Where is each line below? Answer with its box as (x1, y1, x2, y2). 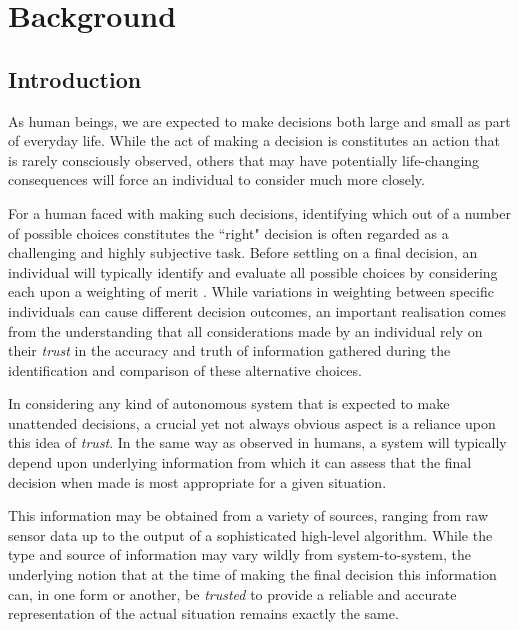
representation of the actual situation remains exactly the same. (8, 603, 399, 624)
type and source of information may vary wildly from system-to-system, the (8, 544, 471, 565)
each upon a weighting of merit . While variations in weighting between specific (8, 281, 494, 302)
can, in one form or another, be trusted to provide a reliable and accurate (8, 583, 457, 604)
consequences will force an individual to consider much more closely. (8, 169, 425, 190)
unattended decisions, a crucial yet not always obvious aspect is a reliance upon (8, 412, 496, 433)
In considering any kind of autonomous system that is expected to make (8, 393, 450, 414)
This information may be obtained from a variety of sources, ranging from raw (8, 505, 489, 526)
